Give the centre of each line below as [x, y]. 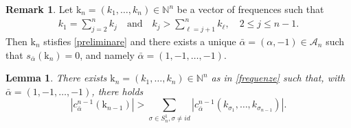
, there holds [117, 91]
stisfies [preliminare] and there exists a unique [140, 41]
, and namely [107, 54]
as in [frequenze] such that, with [278, 78]
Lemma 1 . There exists [56, 78]
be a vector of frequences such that [250, 9]
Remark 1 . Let [39, 9]
